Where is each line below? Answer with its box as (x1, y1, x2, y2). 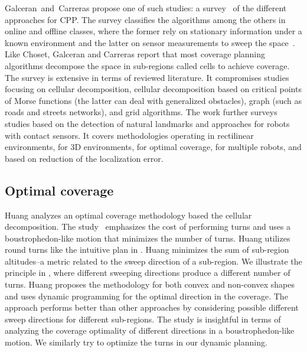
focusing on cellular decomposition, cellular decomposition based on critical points (5, 83, 302, 95)
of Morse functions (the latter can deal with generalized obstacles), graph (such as (5, 94, 302, 106)
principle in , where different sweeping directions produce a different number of (5, 266, 290, 279)
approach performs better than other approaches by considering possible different (5, 301, 299, 314)
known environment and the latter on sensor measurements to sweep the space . (5, 36, 295, 48)
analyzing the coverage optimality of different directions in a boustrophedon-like (5, 324, 295, 337)
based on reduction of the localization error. (5, 152, 164, 164)
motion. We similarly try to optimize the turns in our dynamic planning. (5, 336, 267, 348)
